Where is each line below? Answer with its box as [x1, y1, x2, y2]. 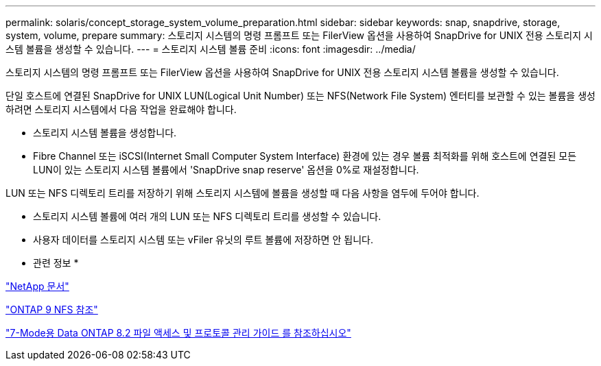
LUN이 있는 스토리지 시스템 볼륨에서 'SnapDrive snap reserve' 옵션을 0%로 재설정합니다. [33, 164, 419, 175]
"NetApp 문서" [5, 280, 69, 292]
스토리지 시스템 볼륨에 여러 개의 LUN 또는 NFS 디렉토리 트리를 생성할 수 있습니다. [33, 210, 381, 222]
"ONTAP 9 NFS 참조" [5, 304, 98, 315]
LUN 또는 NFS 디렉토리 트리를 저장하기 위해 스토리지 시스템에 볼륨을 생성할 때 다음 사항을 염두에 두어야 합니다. [5, 187, 480, 199]
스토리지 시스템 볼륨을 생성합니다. [33, 127, 177, 138]
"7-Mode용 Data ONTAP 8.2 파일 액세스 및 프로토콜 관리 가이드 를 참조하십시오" [5, 327, 351, 339]
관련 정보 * [33, 257, 79, 269]
